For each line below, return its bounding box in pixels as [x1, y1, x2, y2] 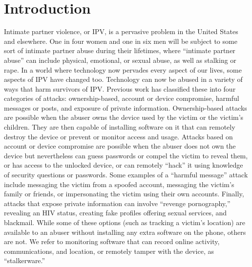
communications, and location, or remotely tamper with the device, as [4, 246, 214, 256]
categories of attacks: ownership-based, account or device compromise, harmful [4, 93, 239, 103]
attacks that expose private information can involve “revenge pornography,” [4, 198, 231, 208]
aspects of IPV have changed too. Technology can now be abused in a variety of [4, 74, 243, 84]
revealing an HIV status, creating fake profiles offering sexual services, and [4, 208, 227, 218]
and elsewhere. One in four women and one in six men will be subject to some [4, 36, 237, 46]
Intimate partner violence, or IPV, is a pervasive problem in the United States [4, 26, 238, 37]
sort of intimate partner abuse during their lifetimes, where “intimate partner [4, 45, 235, 56]
